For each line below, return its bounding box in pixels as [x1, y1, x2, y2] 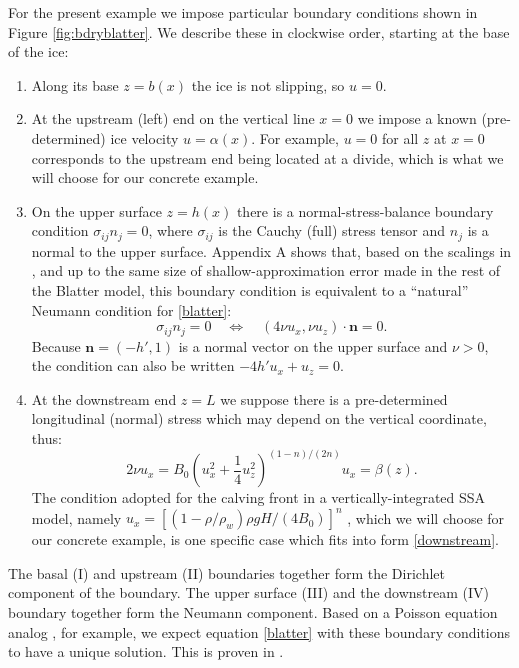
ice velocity [110, 127, 179, 148]
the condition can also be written [31, 355, 235, 376]
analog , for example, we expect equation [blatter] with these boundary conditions [8, 621, 510, 642]
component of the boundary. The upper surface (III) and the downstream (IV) [8, 582, 490, 603]
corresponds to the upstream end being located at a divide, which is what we [31, 147, 504, 168]
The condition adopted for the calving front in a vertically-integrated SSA [31, 487, 486, 508]
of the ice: [8, 41, 69, 62]
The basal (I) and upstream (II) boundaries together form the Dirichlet [8, 562, 445, 583]
